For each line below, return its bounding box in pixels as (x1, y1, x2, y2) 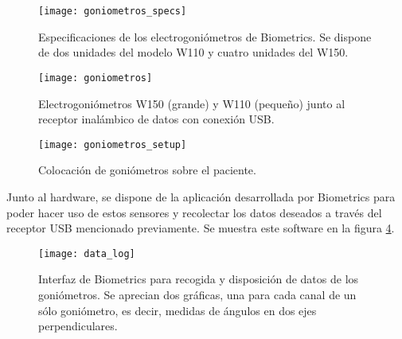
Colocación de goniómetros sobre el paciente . (38, 162, 256, 178)
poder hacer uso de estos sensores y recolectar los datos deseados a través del (6, 204, 382, 220)
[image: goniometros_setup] (38, 138, 187, 150)
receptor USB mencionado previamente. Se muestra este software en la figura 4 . (6, 220, 395, 236)
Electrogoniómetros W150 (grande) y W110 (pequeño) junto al (38, 95, 345, 111)
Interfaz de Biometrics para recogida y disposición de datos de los (38, 271, 359, 287)
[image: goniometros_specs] (38, 6, 187, 17)
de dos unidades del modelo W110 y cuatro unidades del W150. (38, 44, 349, 60)
